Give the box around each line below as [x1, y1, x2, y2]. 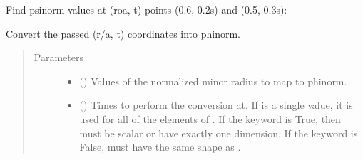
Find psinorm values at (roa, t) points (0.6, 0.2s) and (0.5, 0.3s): [6, 2, 287, 16]
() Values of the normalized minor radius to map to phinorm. [79, 73, 347, 88]
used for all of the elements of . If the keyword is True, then [79, 111, 341, 126]
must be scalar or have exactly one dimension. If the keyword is [79, 125, 358, 140]
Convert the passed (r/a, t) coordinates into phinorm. [6, 26, 241, 41]
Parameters [34, 50, 83, 65]
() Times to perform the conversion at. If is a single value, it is [79, 97, 353, 112]
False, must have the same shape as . [79, 139, 241, 154]
